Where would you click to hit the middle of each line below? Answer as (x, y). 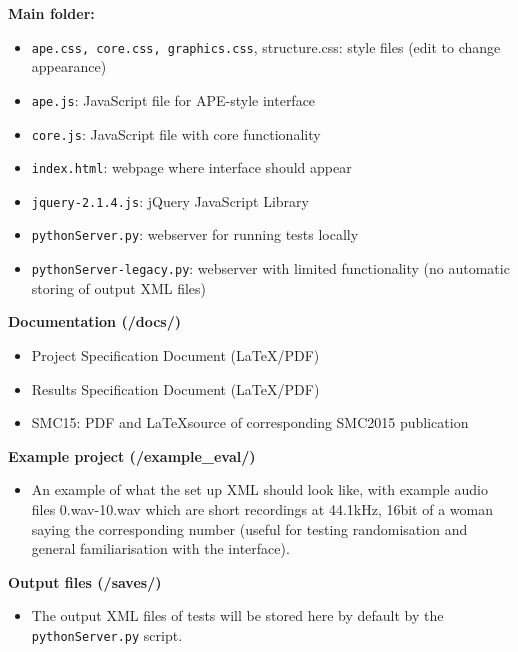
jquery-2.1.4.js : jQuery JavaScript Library (170, 200)
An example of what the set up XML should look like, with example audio (259, 489)
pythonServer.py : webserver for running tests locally (195, 234)
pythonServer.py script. (107, 634)
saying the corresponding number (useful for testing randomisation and (249, 528)
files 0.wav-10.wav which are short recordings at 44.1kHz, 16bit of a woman (262, 508)
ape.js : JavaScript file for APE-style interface (173, 99)
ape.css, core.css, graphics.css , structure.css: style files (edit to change (266, 46)
